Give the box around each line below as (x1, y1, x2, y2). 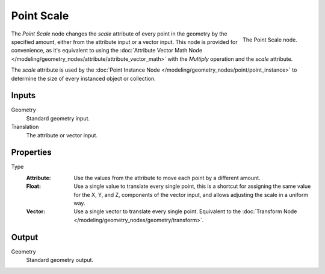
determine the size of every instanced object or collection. (11, 75, 156, 82)
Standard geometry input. (26, 114, 90, 122)
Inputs (11, 90, 36, 101)
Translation (11, 123, 39, 131)
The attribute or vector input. (26, 131, 98, 139)
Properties (11, 148, 52, 158)
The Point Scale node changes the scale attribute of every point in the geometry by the (11, 30, 227, 37)
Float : (26, 182, 42, 190)
